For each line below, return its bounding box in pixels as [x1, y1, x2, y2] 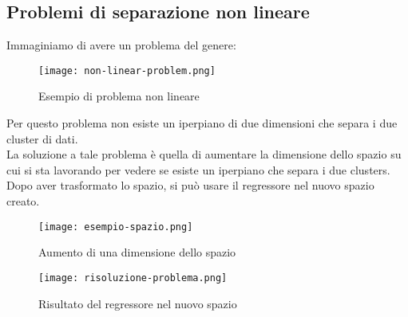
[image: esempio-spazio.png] [38, 221, 193, 233]
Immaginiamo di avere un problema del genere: [6, 37, 236, 53]
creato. [6, 193, 40, 209]
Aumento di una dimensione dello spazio [38, 244, 236, 260]
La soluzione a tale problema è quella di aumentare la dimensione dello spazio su [6, 146, 402, 162]
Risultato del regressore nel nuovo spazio [38, 295, 237, 311]
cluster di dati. [6, 130, 78, 147]
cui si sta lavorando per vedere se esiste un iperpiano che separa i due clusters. [6, 161, 390, 178]
